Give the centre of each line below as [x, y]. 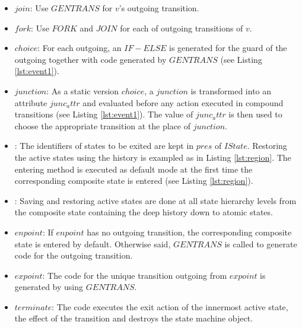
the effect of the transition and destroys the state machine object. [134, 318]
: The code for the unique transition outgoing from [135, 275]
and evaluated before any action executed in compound [183, 102]
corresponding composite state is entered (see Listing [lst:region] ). [134, 181]
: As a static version [83, 90]
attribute [31, 102]
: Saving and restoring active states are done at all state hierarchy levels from [155, 200]
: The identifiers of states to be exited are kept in [104, 146]
